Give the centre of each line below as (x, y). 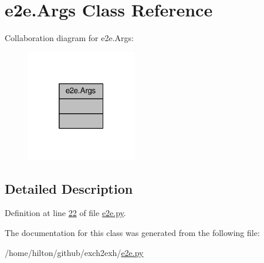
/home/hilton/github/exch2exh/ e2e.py (74, 252)
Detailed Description (69, 188)
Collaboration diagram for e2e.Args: (69, 38)
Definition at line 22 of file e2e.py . (65, 213)
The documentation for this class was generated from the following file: (132, 232)
